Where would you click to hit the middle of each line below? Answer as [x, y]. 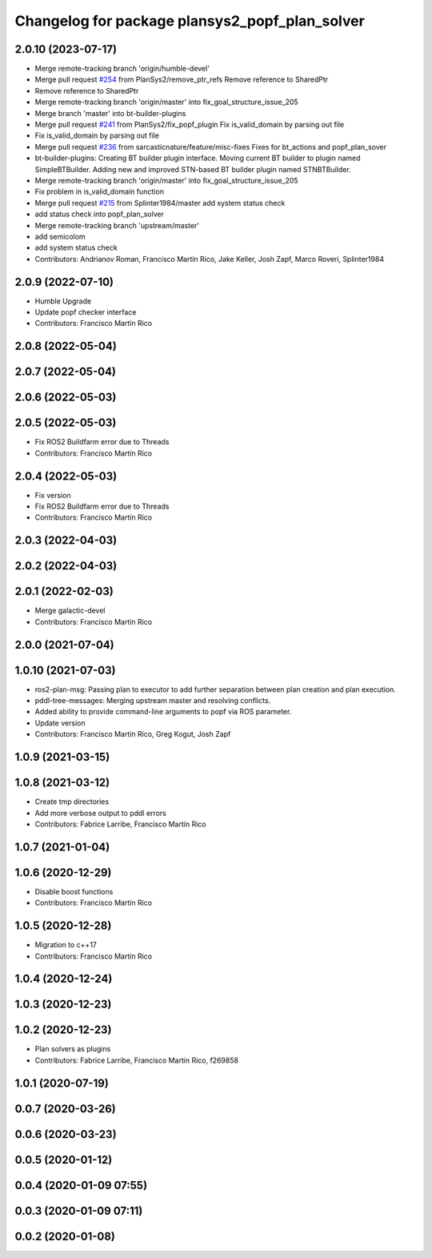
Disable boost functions [74, 891]
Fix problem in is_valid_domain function [99, 191]
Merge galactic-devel [70, 611]
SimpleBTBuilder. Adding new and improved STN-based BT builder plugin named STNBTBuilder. [193, 169]
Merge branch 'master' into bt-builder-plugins [110, 113]
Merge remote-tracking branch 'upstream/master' [117, 225]
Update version [60, 723]
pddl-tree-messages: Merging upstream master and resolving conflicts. [153, 701]
